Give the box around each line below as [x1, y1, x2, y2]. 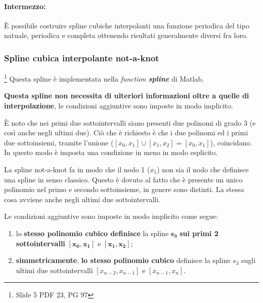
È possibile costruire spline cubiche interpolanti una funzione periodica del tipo [4, 20, 249, 30]
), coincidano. [210, 137, 252, 147]
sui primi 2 [180, 228, 218, 238]
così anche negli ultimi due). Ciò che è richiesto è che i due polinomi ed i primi [4, 127, 248, 138]
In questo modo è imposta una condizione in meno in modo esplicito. [4, 147, 218, 158]
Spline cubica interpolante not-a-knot [4, 51, 159, 64]
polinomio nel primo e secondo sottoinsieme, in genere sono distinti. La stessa [4, 184, 244, 195]
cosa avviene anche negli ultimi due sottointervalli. [4, 194, 160, 204]
